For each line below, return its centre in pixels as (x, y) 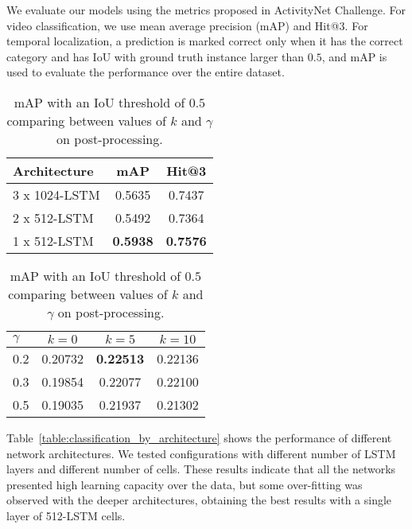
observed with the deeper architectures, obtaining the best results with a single (199, 500)
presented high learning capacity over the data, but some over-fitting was (185, 484)
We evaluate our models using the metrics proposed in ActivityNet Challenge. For (206, 10)
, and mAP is (354, 56)
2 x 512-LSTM (53, 217)
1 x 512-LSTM (53, 240)
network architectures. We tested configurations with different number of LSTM (201, 453)
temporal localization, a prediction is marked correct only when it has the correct (205, 41)
